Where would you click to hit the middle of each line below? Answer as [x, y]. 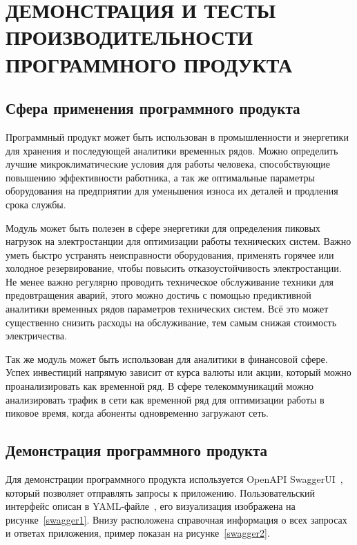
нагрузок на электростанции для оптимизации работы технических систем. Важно [178, 241]
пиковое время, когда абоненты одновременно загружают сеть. [137, 413]
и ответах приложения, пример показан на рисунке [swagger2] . [138, 533]
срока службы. [36, 204]
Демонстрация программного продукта [137, 450]
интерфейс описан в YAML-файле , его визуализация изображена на [151, 506]
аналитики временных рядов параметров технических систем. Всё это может [167, 309]
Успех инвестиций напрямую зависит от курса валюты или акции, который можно [178, 372]
